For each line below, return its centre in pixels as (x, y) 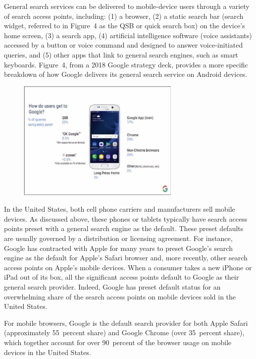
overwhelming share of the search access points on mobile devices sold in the (120, 296)
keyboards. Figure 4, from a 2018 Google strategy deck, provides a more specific (126, 64)
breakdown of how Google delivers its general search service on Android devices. (126, 74)
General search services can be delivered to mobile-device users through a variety (127, 6)
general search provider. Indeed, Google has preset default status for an (112, 287)
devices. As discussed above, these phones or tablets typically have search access (126, 218)
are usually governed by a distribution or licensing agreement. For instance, (118, 238)
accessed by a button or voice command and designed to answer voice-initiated (124, 45)
